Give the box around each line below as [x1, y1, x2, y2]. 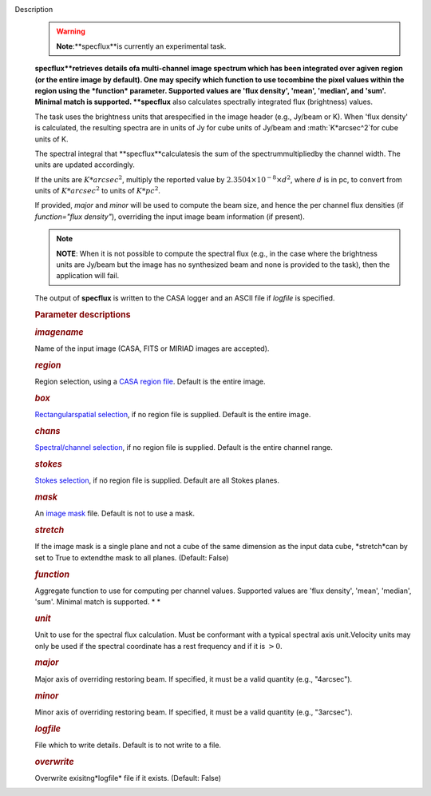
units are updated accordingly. [34, 160, 135, 169]
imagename [34, 326, 84, 337]
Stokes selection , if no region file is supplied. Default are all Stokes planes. [34, 476, 279, 485]
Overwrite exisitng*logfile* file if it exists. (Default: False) [34, 773, 222, 782]
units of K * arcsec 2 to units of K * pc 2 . [34, 185, 161, 196]
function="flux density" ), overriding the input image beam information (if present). [34, 212, 305, 221]
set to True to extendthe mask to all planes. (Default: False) [34, 552, 229, 563]
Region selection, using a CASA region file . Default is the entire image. [34, 376, 266, 387]
